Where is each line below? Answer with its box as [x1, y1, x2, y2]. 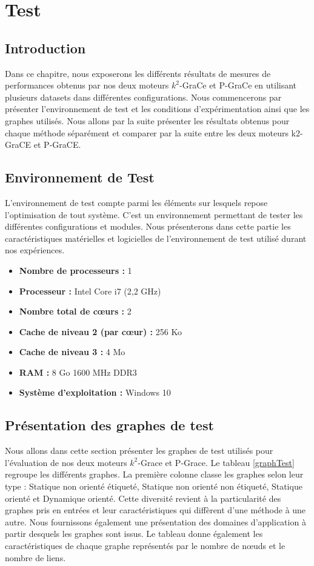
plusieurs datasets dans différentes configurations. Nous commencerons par [5, 90, 282, 103]
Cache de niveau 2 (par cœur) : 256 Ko [19, 325, 182, 338]
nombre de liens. [5, 551, 66, 564]
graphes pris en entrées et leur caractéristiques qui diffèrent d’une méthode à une [5, 504, 306, 516]
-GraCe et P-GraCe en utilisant [179, 79, 297, 92]
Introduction [5, 38, 86, 57]
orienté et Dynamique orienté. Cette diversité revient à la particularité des [5, 491, 281, 504]
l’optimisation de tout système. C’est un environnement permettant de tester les [5, 208, 303, 221]
